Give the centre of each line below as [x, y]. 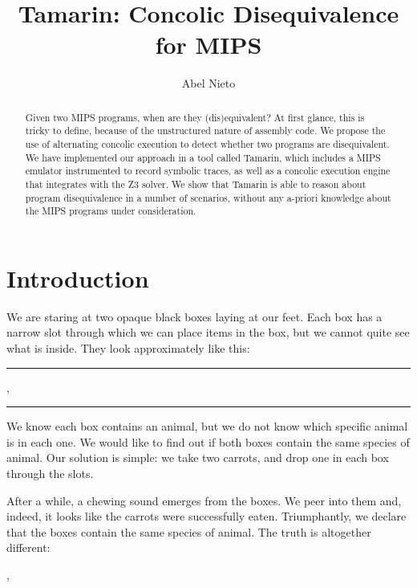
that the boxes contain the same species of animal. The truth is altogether [189, 531]
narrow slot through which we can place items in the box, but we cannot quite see [208, 332]
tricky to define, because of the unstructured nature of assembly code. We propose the [205, 131]
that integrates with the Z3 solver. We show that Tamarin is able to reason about [196, 184]
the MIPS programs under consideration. [111, 211]
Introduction [78, 278]
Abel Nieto [208, 83]
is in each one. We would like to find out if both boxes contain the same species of [208, 441]
